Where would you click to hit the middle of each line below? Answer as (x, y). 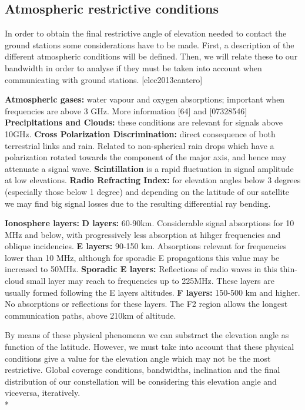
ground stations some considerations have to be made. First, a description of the (150, 44)
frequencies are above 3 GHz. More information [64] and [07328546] (126, 110)
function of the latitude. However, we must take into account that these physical (150, 347)
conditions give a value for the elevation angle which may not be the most (138, 358)
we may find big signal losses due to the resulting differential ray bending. (138, 203)
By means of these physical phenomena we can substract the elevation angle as (147, 335)
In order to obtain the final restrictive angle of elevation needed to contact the (146, 33)
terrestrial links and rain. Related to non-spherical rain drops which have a (140, 145)
